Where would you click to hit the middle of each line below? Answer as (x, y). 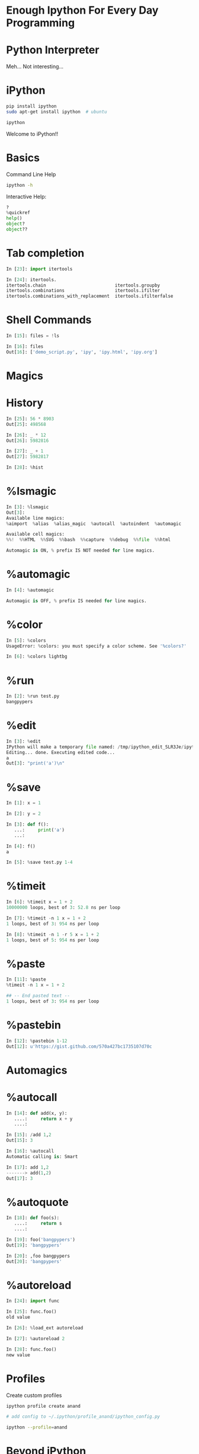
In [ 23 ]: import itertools (39, 269)
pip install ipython (32, 106)
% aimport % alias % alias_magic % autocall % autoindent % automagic (94, 524)
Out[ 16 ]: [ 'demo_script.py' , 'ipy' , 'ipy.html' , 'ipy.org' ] (82, 352)
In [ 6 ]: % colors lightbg (37, 657)
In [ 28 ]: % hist (25, 467)
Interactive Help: (26, 196)
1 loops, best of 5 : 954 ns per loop (53, 940)
